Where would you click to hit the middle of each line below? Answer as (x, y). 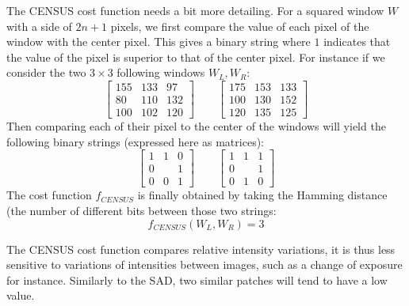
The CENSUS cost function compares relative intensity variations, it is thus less (201, 249)
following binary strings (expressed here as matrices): (135, 141)
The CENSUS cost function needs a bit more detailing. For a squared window (195, 10)
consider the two (46, 72)
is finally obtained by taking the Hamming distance (262, 195)
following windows (161, 72)
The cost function (49, 195)
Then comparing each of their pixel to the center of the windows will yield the (196, 126)
